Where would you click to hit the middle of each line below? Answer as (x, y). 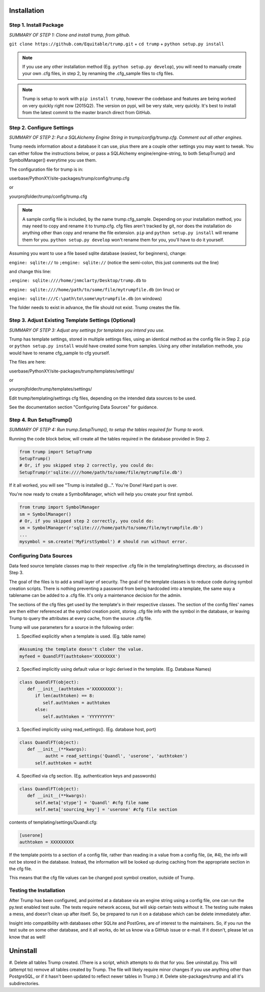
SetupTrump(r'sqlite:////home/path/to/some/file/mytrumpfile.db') (101, 472)
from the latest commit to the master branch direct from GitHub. (87, 112)
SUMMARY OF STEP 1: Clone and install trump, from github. (70, 35)
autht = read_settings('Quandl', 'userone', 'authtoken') (116, 756)
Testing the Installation (37, 891)
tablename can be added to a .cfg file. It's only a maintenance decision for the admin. (95, 595)
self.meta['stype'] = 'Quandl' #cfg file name (92, 803)
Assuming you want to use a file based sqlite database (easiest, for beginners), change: (98, 253)
